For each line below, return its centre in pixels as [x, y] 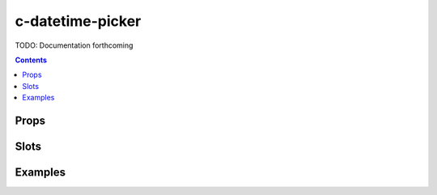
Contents [31, 60]
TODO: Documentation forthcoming [74, 45]
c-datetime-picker [78, 21]
